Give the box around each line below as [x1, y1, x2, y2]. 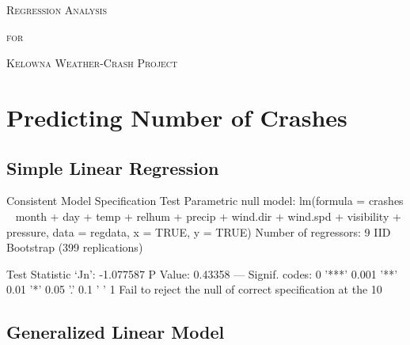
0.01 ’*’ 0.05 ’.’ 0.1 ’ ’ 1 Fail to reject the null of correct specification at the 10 [6, 281, 382, 298]
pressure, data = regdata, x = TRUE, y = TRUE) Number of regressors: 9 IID [6, 223, 391, 240]
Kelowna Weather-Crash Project [6, 55, 178, 71]
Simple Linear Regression [6, 155, 219, 180]
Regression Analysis [6, 2, 107, 17]
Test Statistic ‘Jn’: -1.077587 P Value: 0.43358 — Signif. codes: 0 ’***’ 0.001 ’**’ [6, 265, 398, 282]
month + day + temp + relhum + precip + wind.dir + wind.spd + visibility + [15, 207, 401, 224]
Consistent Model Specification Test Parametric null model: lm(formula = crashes [6, 192, 404, 209]
